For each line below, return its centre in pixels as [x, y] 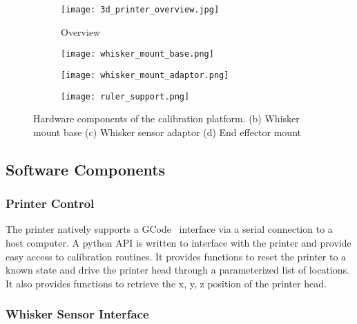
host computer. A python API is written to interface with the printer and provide [178, 242]
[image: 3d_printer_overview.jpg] [140, 10]
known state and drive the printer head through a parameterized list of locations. [177, 270]
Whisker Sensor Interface [77, 314]
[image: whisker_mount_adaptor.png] [145, 75]
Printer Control [50, 203]
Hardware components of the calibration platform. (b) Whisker [166, 118]
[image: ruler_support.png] [125, 96]
